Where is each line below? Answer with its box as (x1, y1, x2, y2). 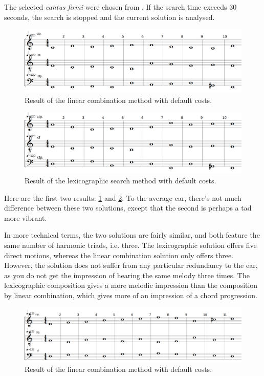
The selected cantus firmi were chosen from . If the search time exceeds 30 (4, 2, 237, 12)
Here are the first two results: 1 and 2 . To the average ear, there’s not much (4, 192, 241, 203)
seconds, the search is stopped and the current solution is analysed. (4, 11, 215, 22)
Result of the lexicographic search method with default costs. (25, 175, 216, 186)
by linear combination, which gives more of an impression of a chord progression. (4, 289, 257, 300)
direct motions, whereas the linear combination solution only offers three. (4, 249, 234, 260)
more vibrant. (4, 212, 47, 223)
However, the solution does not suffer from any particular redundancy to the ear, (4, 260, 258, 270)
